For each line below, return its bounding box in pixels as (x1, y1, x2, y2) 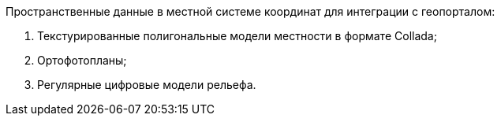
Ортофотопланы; (37, 54, 127, 67)
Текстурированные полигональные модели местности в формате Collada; (37, 29, 437, 43)
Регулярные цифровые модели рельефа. (37, 78, 256, 91)
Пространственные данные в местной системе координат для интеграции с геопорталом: (6, 5, 495, 18)
